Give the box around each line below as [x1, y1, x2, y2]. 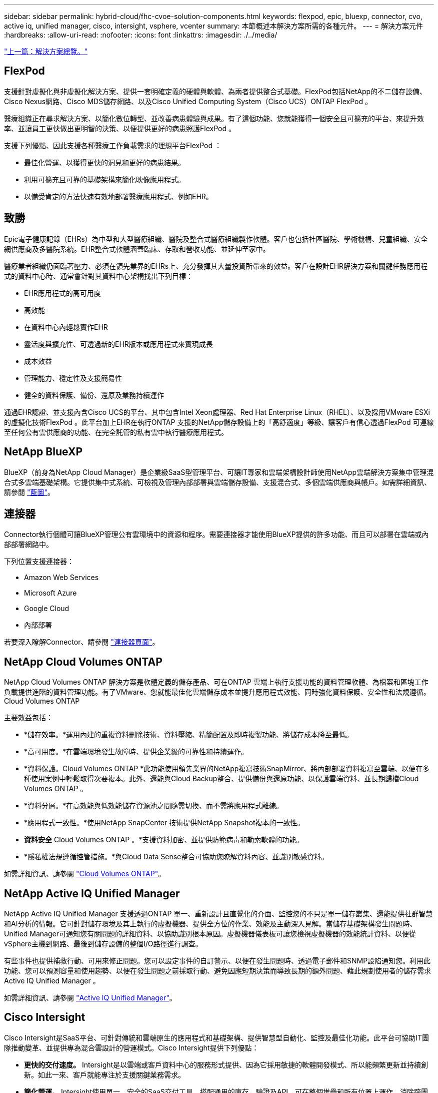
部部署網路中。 [4, 540, 53, 549]
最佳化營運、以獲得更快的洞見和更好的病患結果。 [24, 158, 185, 167]
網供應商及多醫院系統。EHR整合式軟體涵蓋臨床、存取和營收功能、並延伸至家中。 [4, 244, 270, 253]
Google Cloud [24, 604, 69, 613]
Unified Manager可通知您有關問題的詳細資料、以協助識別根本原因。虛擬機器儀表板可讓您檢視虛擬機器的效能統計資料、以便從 [4, 929, 416, 938]
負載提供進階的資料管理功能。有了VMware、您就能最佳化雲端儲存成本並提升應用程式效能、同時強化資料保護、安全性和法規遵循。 [4, 688, 430, 697]
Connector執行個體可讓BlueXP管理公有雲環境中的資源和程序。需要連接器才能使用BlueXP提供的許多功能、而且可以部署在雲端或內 [4, 530, 429, 539]
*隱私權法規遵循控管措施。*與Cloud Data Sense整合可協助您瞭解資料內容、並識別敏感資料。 [24, 852, 328, 861]
